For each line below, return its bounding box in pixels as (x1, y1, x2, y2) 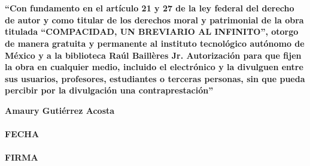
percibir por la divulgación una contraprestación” (5, 84, 214, 96)
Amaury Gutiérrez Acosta (5, 104, 115, 116)
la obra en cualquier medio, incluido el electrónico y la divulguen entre (5, 61, 303, 73)
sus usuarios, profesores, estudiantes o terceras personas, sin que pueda (5, 72, 305, 84)
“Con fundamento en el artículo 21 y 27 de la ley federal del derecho (5, 2, 294, 14)
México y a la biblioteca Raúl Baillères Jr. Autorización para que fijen (5, 49, 302, 61)
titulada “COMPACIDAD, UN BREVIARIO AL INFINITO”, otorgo (5, 25, 299, 38)
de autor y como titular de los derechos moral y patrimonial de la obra (5, 13, 304, 26)
